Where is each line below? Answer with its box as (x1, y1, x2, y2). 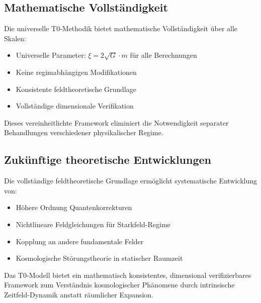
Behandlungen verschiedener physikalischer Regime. (4, 127, 163, 138)
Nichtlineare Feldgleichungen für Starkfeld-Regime (16, 219, 170, 229)
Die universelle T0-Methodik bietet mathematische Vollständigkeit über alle (4, 23, 238, 34)
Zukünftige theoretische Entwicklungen (4, 152, 211, 167)
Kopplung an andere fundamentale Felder (16, 236, 144, 246)
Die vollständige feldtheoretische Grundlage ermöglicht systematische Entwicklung (4, 175, 257, 186)
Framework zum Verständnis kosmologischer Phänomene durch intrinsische (4, 279, 235, 290)
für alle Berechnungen (130, 50, 197, 60)
